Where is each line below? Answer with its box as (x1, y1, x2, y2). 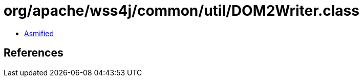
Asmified (24, 29, 54, 38)
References (4, 46, 63, 60)
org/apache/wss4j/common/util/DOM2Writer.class (4, 2, 359, 19)
